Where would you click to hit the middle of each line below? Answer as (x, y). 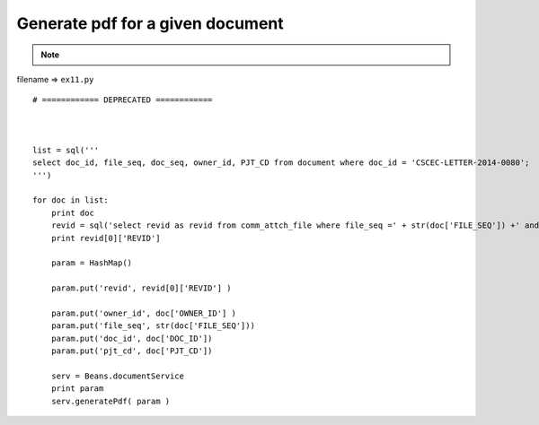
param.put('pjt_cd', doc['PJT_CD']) (132, 351)
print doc (72, 212)
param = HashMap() (92, 263)
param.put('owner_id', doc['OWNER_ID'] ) (144, 313)
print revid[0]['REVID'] (106, 238)
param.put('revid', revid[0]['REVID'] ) (141, 288)
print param (77, 389)
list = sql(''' (66, 150)
